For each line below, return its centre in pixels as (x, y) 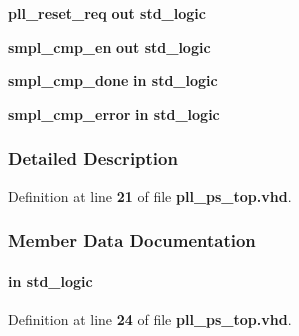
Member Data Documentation (132, 240)
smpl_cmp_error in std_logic (114, 113)
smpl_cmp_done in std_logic (113, 80)
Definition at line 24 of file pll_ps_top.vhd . (150, 318)
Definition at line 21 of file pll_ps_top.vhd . (150, 195)
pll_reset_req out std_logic (107, 13)
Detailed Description (93, 158)
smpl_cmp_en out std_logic (109, 46)
